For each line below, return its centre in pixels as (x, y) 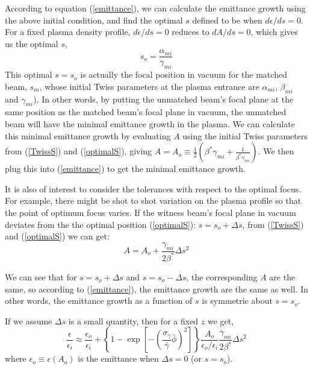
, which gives (274, 32)
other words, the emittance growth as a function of (99, 301)
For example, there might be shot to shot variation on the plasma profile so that (153, 200)
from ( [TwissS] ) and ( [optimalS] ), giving (79, 151)
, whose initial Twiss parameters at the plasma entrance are (149, 86)
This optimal (29, 74)
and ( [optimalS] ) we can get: (57, 236)
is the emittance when (118, 358)
